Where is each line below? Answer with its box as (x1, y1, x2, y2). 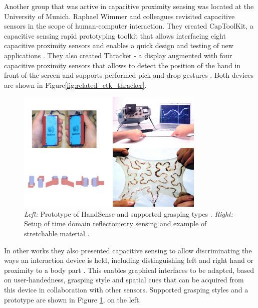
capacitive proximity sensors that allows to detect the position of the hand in (4, 60, 241, 70)
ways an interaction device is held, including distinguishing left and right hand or (4, 255, 253, 265)
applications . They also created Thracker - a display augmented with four (4, 50, 232, 60)
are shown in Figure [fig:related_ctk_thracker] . (4, 79, 147, 90)
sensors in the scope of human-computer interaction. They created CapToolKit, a (4, 21, 253, 31)
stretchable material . (24, 228, 90, 239)
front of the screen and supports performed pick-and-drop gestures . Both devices (4, 70, 253, 80)
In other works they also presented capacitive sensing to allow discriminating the (4, 245, 252, 255)
